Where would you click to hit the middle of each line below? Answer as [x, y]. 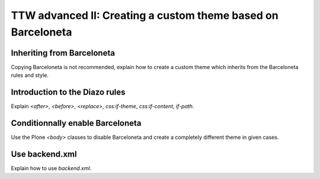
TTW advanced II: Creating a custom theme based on [145, 15]
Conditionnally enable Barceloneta [76, 123]
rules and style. [30, 75]
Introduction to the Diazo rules [68, 92]
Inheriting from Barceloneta [63, 53]
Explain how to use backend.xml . [51, 168]
